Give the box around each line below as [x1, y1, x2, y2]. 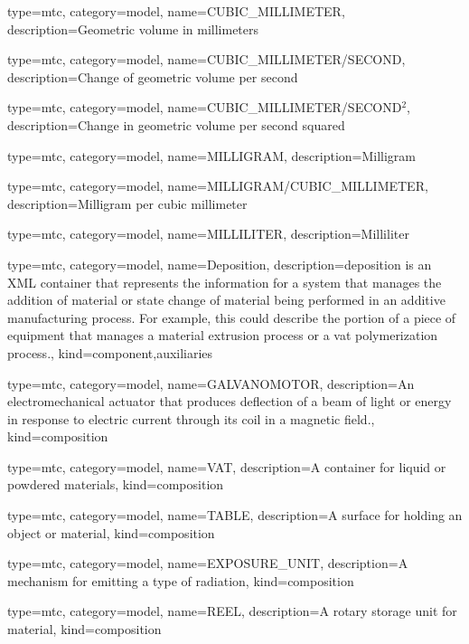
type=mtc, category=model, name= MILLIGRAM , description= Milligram [7, 146, 417, 165]
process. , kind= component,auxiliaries [7, 343, 213, 362]
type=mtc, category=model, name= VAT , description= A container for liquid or [7, 457, 446, 476]
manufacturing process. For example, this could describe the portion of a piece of [7, 308, 456, 327]
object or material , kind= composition [7, 523, 215, 542]
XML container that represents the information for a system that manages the [7, 272, 442, 291]
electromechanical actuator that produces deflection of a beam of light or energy [7, 392, 452, 411]
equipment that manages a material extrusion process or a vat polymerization [7, 326, 438, 345]
